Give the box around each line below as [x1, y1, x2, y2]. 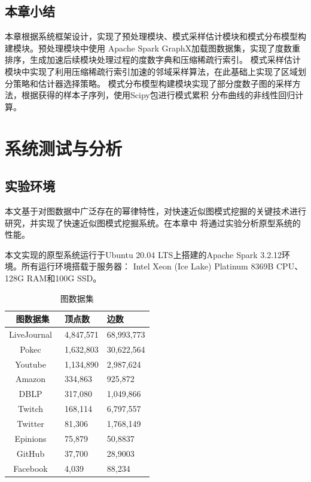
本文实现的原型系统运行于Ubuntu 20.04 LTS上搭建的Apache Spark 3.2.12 [5, 248, 282, 260]
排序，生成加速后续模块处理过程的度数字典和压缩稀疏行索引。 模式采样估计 [5, 53, 301, 66]
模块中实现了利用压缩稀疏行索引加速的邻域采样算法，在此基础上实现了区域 [5, 65, 298, 77]
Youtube [15, 357, 46, 370]
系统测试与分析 [5, 135, 123, 160]
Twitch [18, 402, 43, 415]
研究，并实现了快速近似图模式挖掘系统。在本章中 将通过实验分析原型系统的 [5, 216, 301, 229]
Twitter [17, 417, 44, 429]
